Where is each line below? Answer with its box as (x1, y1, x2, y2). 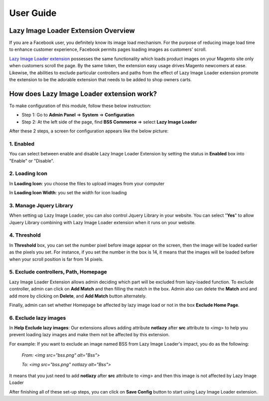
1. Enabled (9, 140, 35, 147)
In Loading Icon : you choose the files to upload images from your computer (9, 180, 165, 186)
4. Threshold (9, 232, 41, 239)
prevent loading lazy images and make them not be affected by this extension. (9, 332, 170, 338)
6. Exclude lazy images (9, 314, 66, 321)
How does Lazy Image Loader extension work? (9, 90, 157, 98)
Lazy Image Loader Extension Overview (9, 26, 135, 35)
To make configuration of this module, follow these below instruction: (9, 103, 151, 109)
